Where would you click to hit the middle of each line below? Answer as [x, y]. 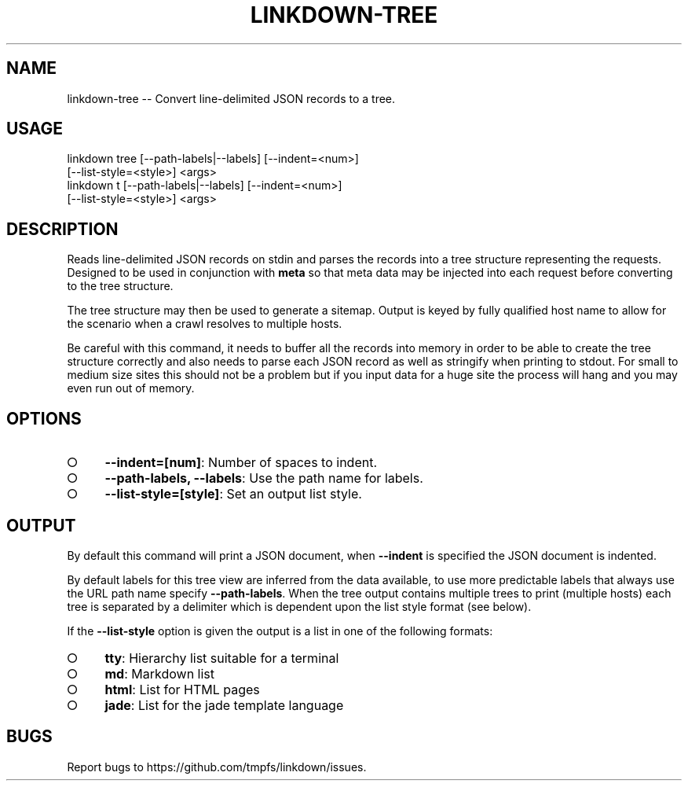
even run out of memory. [131, 388]
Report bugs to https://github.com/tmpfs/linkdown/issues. [217, 767]
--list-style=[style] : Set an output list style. [233, 494]
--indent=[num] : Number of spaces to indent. [241, 463]
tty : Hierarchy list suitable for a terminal [222, 658]
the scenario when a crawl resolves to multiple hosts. [205, 324]
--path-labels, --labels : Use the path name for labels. [264, 478]
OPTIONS [44, 418]
